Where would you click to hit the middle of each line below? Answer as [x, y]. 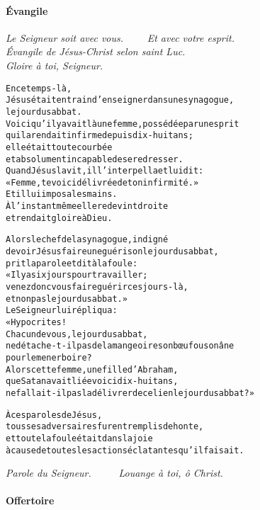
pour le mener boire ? [49, 358]
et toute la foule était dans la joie [79, 438]
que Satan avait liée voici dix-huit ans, [92, 381]
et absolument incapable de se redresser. [95, 159]
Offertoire [30, 500]
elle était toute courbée [59, 147]
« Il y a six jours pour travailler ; [77, 275]
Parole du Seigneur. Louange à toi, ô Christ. [114, 473]
